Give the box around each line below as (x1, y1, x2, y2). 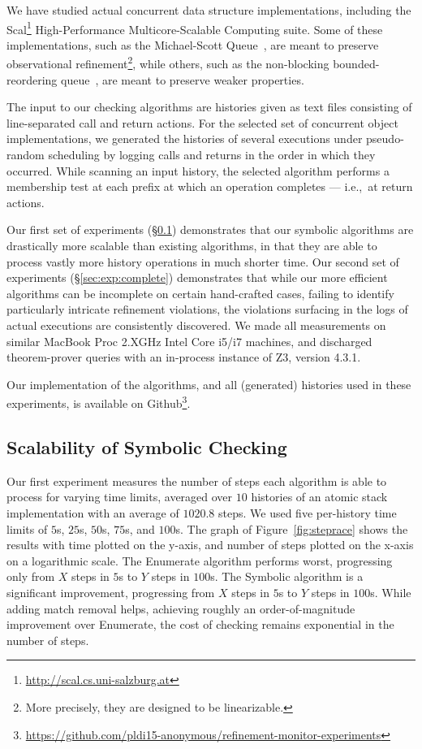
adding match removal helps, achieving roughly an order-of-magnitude (6, 600, 355, 617)
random (6, 146, 45, 163)
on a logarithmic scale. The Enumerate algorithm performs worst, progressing (6, 552, 393, 569)
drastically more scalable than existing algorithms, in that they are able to (6, 237, 377, 254)
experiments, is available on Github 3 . (6, 392, 191, 412)
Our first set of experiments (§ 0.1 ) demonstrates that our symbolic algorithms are (6, 221, 414, 238)
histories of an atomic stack (251, 488, 388, 505)
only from (6, 568, 55, 585)
